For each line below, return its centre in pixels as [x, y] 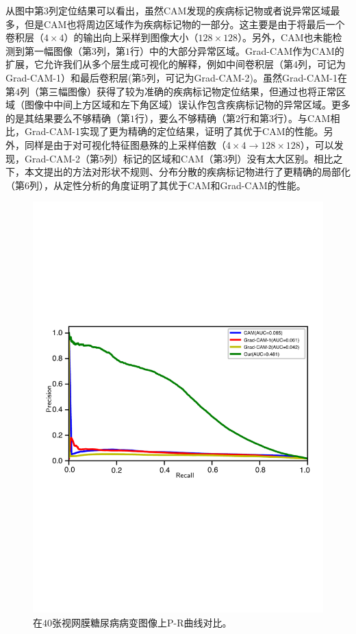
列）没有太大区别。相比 [280, 158]
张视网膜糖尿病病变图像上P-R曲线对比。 [142, 622]
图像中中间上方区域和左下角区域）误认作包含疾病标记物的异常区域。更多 [187, 105]
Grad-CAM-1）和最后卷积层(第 [74, 77]
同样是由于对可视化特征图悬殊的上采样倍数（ [125, 144]
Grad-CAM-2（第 [62, 158]
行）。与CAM [302, 118]
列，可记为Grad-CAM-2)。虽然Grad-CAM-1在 [246, 77]
